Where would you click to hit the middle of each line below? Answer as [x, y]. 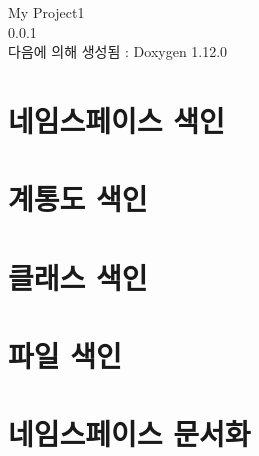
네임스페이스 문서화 [129, 433]
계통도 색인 [78, 198]
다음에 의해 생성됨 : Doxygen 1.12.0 [118, 51]
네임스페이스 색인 [116, 119]
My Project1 [46, 12]
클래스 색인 [78, 276]
